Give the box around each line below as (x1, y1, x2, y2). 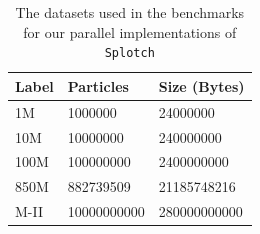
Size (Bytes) (158, 75, 245, 96)
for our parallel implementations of (23, 21, 237, 42)
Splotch (104, 46, 155, 61)
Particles (67, 75, 129, 96)
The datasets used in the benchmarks (15, 2, 245, 22)
